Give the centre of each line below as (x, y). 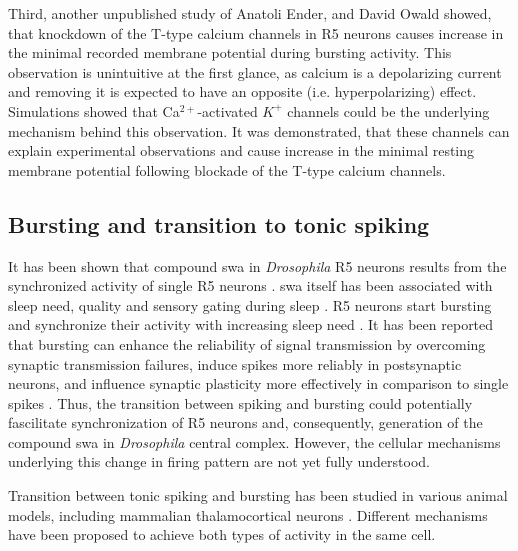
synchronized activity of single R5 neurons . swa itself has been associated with (250, 285)
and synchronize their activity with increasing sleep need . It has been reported (251, 324)
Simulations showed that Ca (94, 110)
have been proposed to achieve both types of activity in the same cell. (222, 534)
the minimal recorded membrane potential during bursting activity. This (230, 52)
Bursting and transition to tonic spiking (219, 223)
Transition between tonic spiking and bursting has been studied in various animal (258, 495)
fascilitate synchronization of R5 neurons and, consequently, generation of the (245, 422)
